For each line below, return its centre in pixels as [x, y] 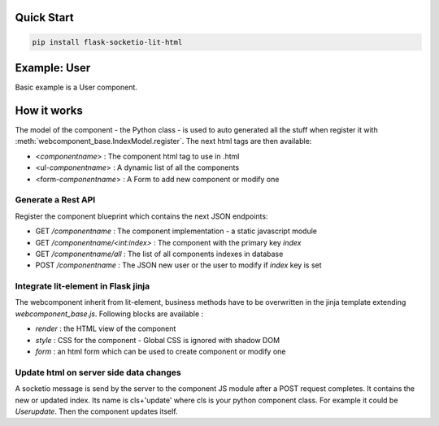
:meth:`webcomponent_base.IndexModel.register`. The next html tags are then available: [163, 141]
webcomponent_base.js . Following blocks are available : [109, 314]
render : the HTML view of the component [106, 328]
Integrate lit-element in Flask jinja [83, 286]
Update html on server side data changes [98, 372]
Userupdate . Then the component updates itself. [96, 411]
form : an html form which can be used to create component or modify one [161, 351]
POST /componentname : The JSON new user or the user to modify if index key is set [178, 265]
